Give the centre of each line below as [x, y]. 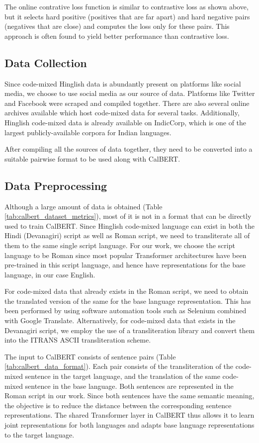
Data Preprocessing [56, 185]
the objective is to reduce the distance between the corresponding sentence [118, 405]
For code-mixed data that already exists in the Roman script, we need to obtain [127, 291]
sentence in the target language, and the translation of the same [123, 376]
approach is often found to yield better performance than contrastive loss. [117, 36]
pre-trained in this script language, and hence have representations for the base [125, 265]
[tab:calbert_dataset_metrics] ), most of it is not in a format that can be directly [128, 216]
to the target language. [40, 434]
